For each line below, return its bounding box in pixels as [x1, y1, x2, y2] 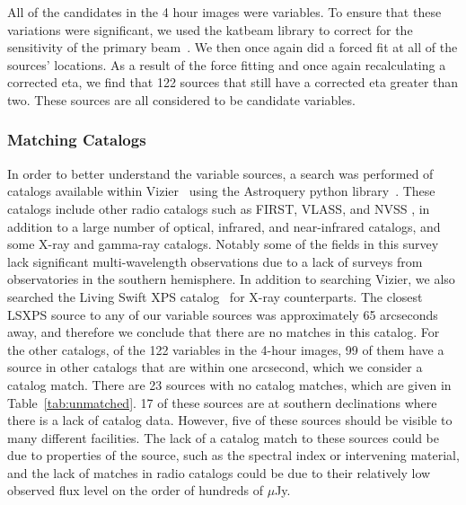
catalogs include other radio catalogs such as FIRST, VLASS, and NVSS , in [7, 199, 430, 217]
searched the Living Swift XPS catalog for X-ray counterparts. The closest [7, 287, 423, 306]
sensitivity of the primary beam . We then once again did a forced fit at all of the [7, 38, 458, 57]
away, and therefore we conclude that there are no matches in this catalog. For [7, 323, 440, 341]
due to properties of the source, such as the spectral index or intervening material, [7, 446, 460, 465]
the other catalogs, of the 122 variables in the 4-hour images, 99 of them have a [7, 340, 444, 359]
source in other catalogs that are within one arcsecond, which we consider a [7, 358, 423, 377]
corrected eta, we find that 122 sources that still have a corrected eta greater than [7, 73, 459, 92]
